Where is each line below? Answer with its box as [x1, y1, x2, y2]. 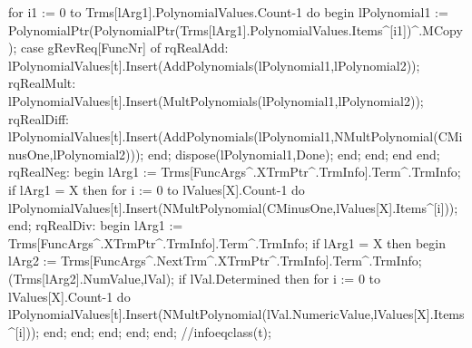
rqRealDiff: [8, 109, 69, 128]
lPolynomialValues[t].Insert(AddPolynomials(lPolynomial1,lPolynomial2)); [8, 55, 420, 74]
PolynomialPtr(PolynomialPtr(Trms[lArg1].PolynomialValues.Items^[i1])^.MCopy [8, 20, 463, 39]
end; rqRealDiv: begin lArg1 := [8, 216, 183, 235]
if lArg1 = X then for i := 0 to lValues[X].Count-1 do [8, 179, 305, 198]
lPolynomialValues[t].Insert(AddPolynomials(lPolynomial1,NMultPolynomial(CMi [8, 127, 463, 146]
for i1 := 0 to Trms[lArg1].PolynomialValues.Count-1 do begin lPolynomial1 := [8, 3, 448, 21]
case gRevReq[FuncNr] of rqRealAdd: [20, 38, 229, 57]
